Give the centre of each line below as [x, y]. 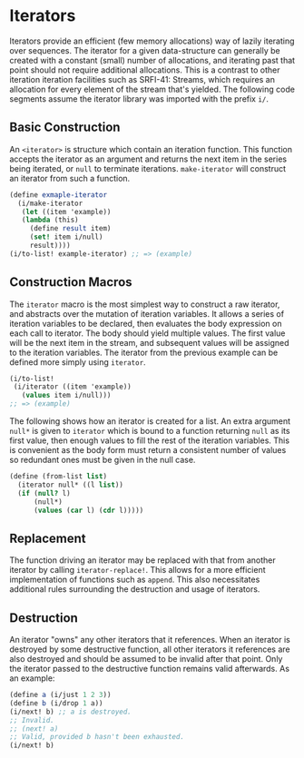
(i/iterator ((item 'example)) [72, 387]
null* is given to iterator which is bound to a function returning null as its [150, 431]
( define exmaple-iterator [58, 195]
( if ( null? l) [44, 493]
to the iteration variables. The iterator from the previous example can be [144, 352]
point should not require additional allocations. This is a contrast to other [145, 70]
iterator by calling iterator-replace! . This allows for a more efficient [137, 570]
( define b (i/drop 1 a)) [56, 703]
